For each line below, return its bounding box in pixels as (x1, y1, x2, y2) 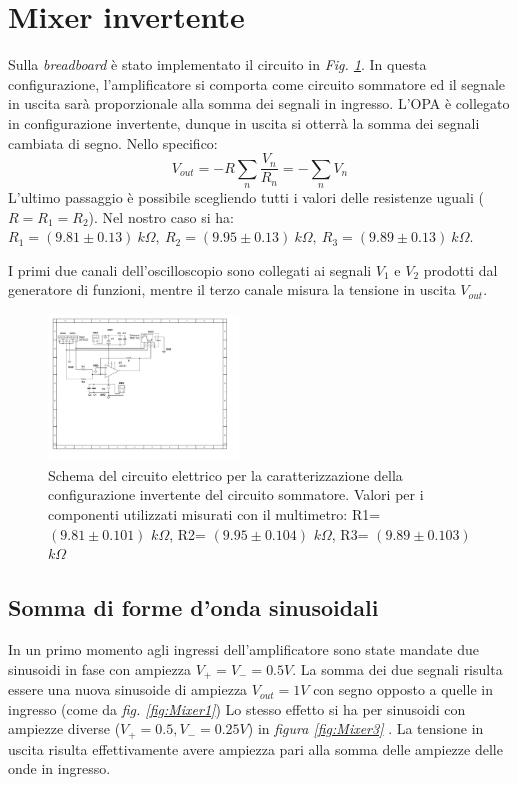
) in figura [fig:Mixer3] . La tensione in (247, 718, 484, 739)
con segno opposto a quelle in (313, 679, 493, 700)
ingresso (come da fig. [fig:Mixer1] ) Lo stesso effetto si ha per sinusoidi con (8, 698, 466, 719)
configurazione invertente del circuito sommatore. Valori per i (48, 484, 424, 505)
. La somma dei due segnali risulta (292, 658, 503, 679)
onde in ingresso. (8, 758, 111, 779)
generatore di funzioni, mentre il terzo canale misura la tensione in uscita (8, 279, 456, 300)
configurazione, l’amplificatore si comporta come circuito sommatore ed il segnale (8, 73, 505, 94)
